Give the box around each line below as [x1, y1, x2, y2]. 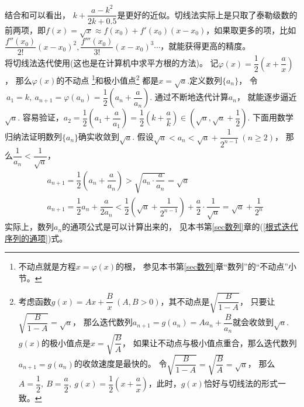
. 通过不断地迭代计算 [150, 91, 229, 103]
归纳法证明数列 [5, 130, 62, 143]
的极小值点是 [41, 336, 91, 349]
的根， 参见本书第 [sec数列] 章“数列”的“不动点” [116, 260, 288, 273]
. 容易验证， [18, 111, 64, 123]
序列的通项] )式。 [5, 232, 68, 244]
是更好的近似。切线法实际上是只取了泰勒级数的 [117, 8, 298, 20]
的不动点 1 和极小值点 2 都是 [56, 72, 159, 86]
